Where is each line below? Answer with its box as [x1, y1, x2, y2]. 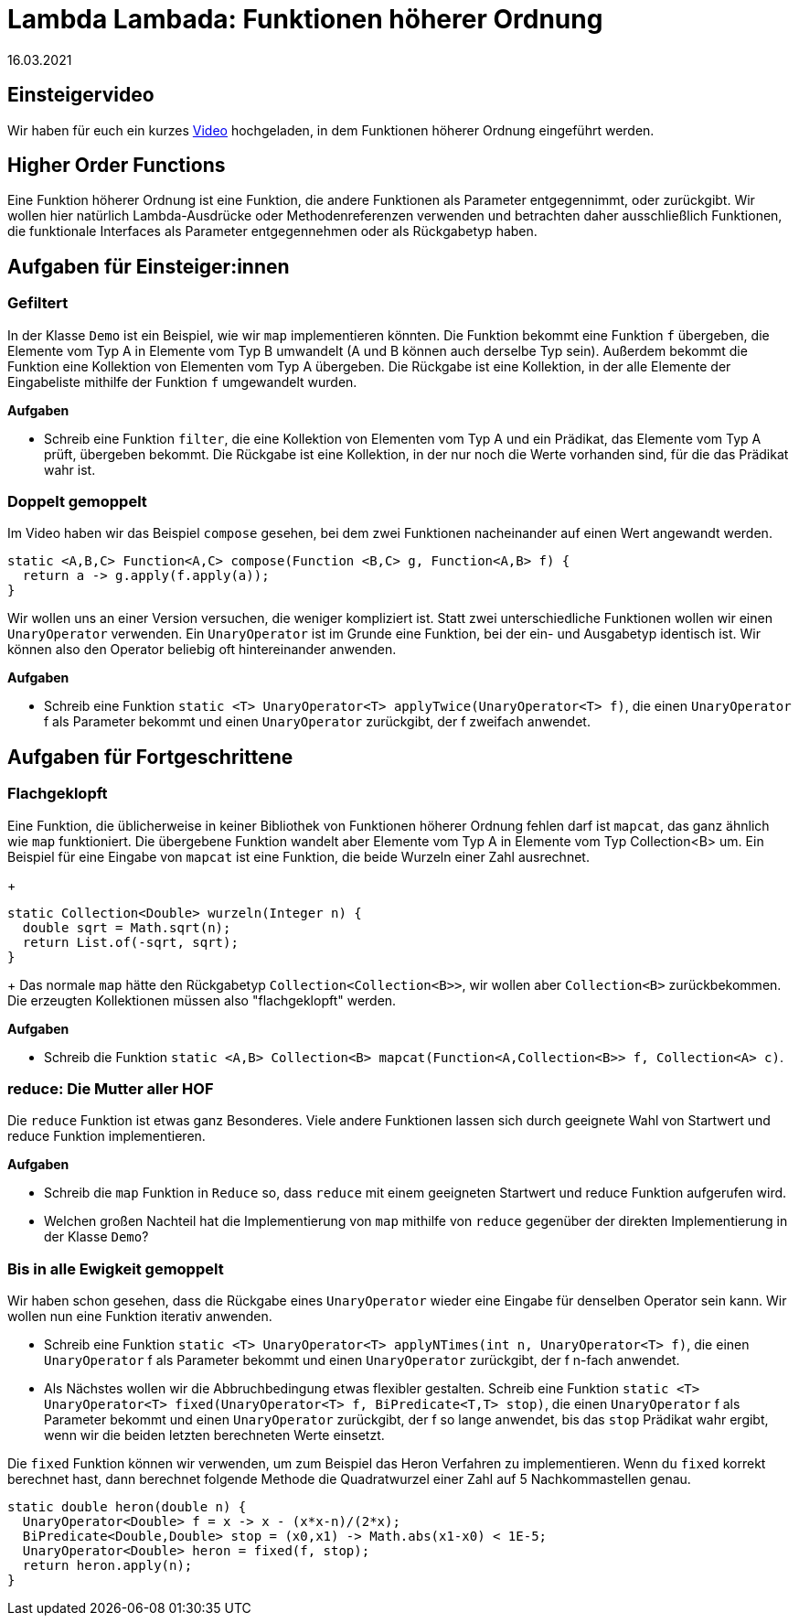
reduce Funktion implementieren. [7, 1128, 206, 1145]
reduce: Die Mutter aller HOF [7, 1080, 214, 1098]
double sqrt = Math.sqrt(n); [22, 919, 231, 935]
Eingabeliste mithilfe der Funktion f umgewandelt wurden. [7, 373, 357, 390]
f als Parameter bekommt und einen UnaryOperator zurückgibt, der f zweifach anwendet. [44, 714, 591, 730]
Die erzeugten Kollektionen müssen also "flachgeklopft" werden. [7, 992, 397, 1008]
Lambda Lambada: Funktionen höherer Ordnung [7, 4, 603, 35]
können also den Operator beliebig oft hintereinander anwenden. [7, 641, 397, 658]
